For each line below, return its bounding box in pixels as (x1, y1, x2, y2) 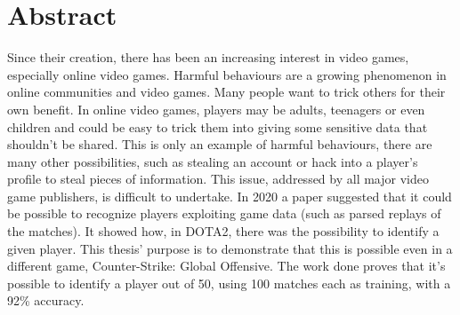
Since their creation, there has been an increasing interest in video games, (7, 48, 409, 67)
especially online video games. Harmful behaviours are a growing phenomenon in (7, 65, 447, 83)
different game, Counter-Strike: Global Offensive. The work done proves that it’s (7, 256, 446, 275)
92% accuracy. (7, 291, 85, 310)
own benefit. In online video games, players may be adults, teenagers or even (7, 99, 425, 118)
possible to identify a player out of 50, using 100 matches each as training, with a (7, 273, 451, 292)
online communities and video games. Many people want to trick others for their (7, 83, 446, 101)
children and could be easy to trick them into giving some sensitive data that (7, 117, 428, 136)
